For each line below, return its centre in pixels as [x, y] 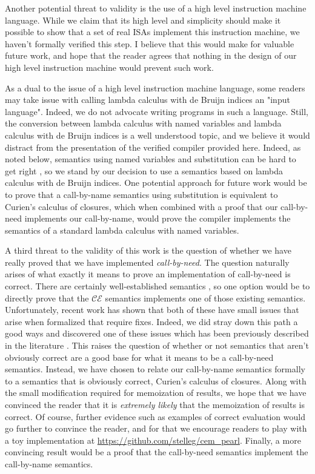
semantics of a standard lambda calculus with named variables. [122, 230]
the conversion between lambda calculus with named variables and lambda [143, 123]
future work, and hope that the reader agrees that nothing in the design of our [151, 55]
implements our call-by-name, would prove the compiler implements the [157, 218]
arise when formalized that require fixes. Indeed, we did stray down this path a [151, 321]
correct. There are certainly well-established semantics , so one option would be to [157, 286]
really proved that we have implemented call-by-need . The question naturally [147, 262]
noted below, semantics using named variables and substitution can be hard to [151, 159]
